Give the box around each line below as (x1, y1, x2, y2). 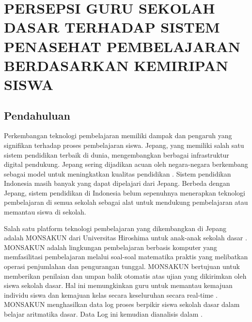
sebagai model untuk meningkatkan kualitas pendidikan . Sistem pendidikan (4, 168, 231, 179)
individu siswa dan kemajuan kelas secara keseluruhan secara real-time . (4, 289, 218, 300)
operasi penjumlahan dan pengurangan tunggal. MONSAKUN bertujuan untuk (4, 261, 240, 271)
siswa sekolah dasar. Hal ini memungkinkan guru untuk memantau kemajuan (4, 280, 233, 290)
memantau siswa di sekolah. (4, 207, 86, 217)
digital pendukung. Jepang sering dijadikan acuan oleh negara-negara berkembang (4, 159, 248, 169)
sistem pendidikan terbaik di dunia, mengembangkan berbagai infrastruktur (4, 149, 229, 160)
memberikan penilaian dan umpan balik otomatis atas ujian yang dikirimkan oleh (4, 270, 247, 281)
